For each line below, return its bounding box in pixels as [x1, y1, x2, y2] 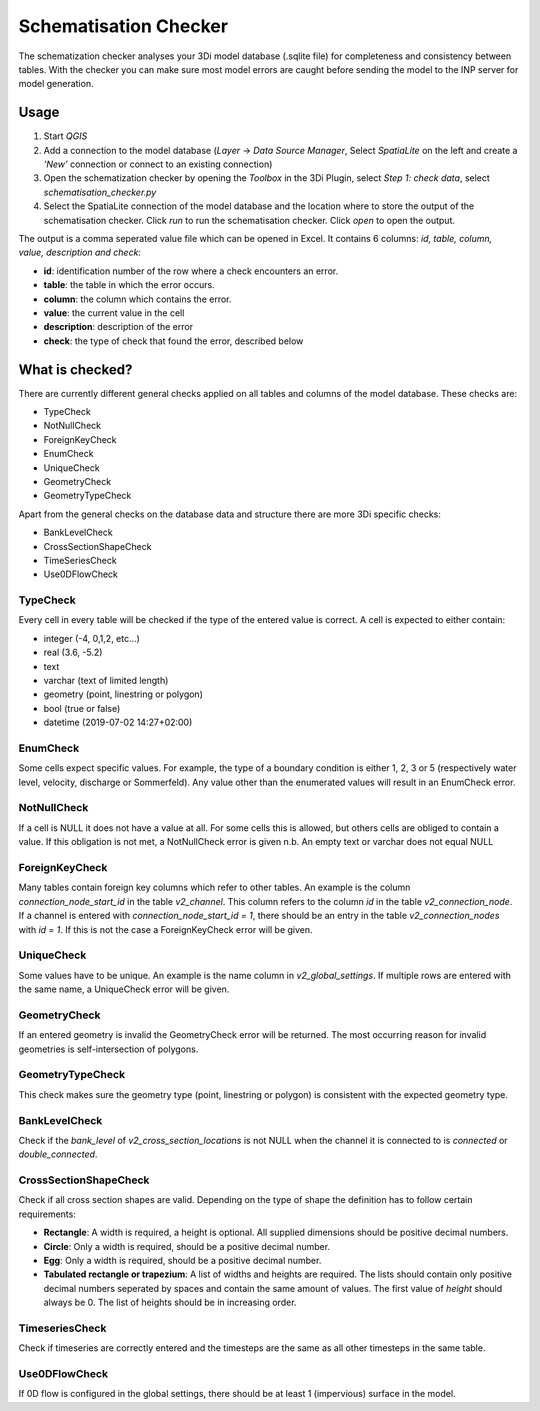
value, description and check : [18, 246, 142, 259]
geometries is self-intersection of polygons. [18, 1043, 199, 1055]
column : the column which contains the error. [43, 293, 232, 305]
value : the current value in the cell [43, 306, 185, 319]
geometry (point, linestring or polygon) [43, 688, 204, 700]
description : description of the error [43, 321, 194, 333]
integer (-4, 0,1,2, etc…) [43, 632, 140, 644]
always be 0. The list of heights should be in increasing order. [43, 1296, 297, 1309]
